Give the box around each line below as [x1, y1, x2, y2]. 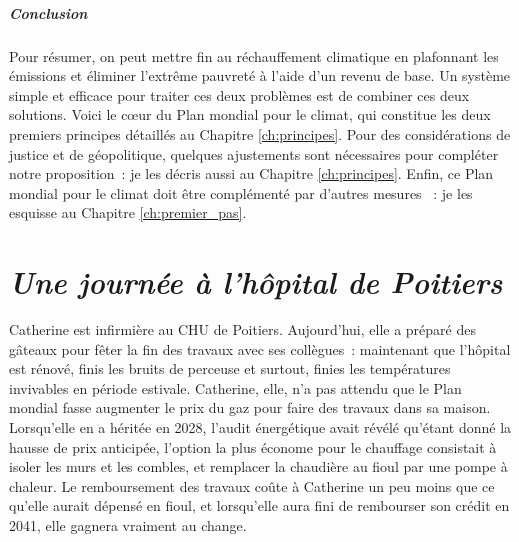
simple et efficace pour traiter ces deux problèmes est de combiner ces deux [9, 84, 470, 105]
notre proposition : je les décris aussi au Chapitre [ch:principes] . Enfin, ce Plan [9, 163, 494, 184]
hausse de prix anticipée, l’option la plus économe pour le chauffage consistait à [9, 436, 497, 457]
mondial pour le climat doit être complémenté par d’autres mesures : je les [9, 182, 473, 203]
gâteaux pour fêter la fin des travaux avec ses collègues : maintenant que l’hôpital [9, 338, 511, 359]
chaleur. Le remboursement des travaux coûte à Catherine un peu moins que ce [9, 475, 495, 496]
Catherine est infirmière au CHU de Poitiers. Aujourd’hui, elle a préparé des [9, 319, 476, 340]
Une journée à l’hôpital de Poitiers [9, 261, 503, 303]
